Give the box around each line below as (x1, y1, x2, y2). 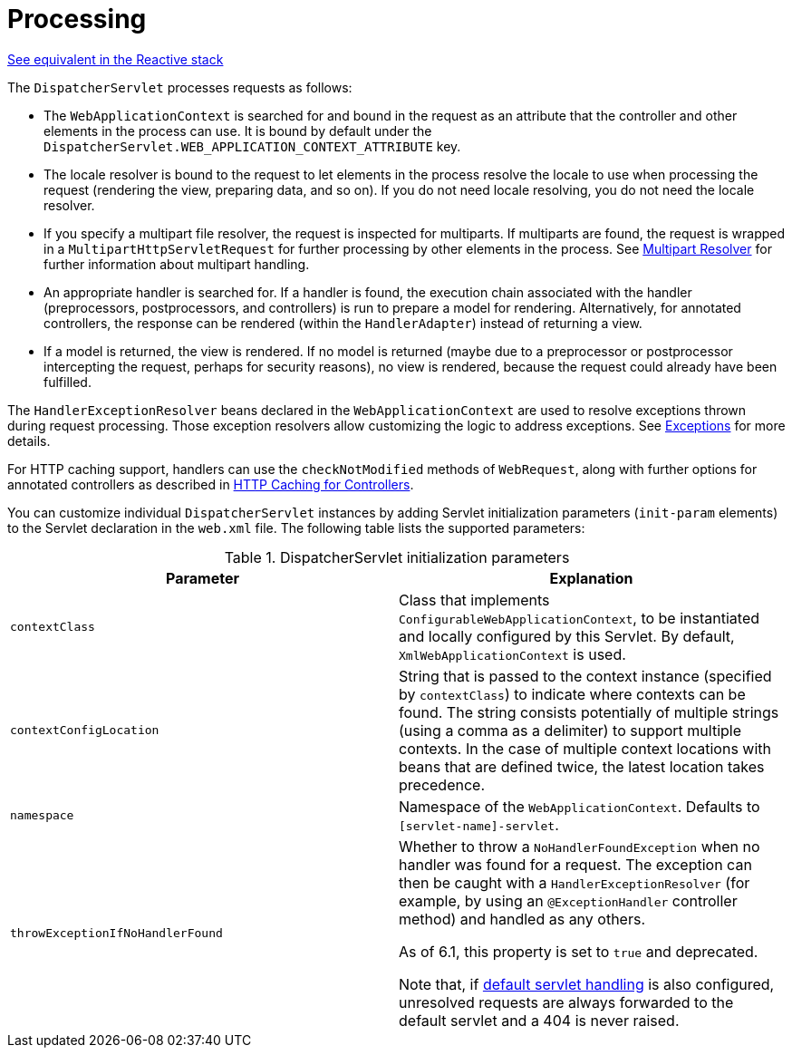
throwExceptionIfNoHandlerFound (10, 926, 223, 941)
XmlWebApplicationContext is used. (399, 644, 626, 663)
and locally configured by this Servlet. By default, (399, 626, 735, 645)
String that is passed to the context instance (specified (399, 666, 772, 685)
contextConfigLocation (10, 723, 159, 738)
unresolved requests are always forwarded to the (399, 992, 734, 1011)
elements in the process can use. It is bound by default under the (43, 122, 432, 139)
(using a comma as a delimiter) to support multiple (399, 721, 742, 740)
